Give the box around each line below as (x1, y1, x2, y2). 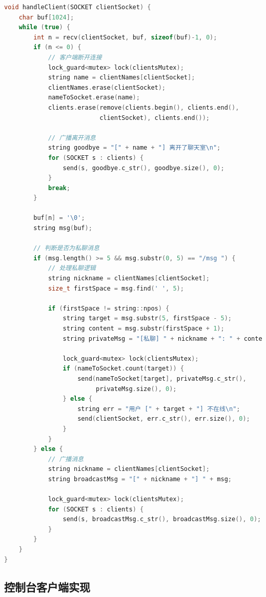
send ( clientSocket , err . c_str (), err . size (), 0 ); (77, 415, 250, 423)
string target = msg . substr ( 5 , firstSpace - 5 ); (63, 315, 232, 322)
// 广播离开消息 (48, 134, 96, 141)
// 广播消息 (48, 455, 84, 463)
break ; (48, 184, 70, 192)
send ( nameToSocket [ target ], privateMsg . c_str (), (77, 375, 247, 382)
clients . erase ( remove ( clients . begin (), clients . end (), (48, 104, 239, 111)
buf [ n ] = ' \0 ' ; (33, 214, 85, 222)
